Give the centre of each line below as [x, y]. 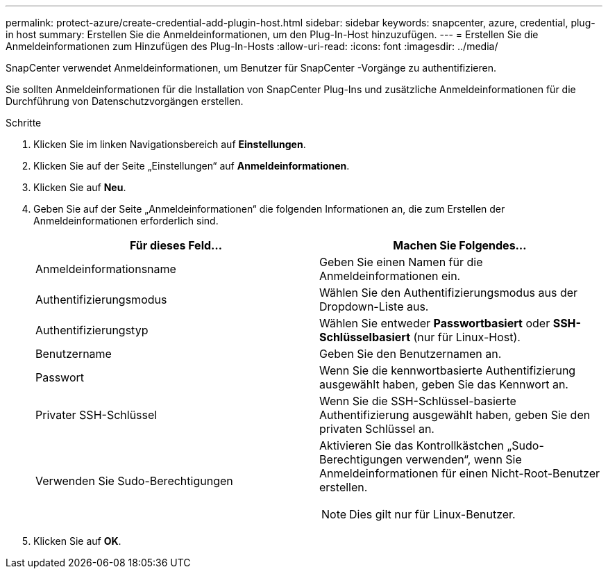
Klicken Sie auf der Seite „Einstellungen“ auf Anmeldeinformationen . [192, 166]
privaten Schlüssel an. [377, 429]
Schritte [24, 123]
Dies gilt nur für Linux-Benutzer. [432, 514]
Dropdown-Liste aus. [374, 306]
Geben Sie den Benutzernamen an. [411, 354]
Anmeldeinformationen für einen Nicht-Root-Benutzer [460, 473]
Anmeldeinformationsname [106, 269]
